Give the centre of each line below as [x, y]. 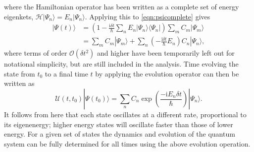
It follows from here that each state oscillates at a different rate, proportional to [125, 114]
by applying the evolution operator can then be [167, 73]
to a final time [66, 73]
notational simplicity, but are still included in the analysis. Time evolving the [121, 64]
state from [20, 73]
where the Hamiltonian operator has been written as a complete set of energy [122, 6]
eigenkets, [19, 16]
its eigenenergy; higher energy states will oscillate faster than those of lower [119, 124]
